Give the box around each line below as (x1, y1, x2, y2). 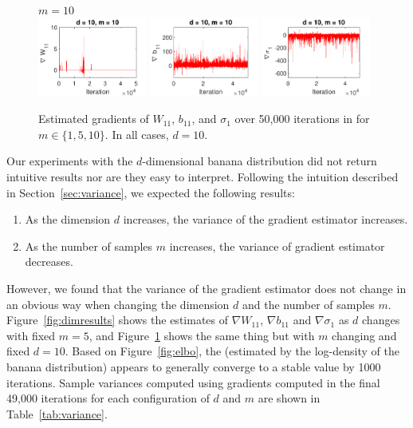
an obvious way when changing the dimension (6, 295, 230, 312)
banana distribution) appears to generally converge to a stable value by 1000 (6, 359, 381, 375)
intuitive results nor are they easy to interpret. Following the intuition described (6, 168, 399, 185)
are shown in (258, 390, 321, 406)
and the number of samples (242, 295, 375, 312)
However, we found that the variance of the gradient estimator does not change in (6, 280, 407, 297)
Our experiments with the (6, 153, 133, 169)
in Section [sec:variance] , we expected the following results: (6, 184, 295, 200)
